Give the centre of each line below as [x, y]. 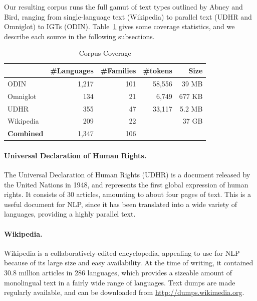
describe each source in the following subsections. [79, 36]
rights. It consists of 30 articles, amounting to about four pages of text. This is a [128, 194]
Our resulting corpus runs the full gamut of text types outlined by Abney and [123, 7]
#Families [118, 70]
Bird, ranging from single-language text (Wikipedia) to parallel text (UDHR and [128, 16]
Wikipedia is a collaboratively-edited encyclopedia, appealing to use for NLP [122, 253]
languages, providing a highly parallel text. [70, 214]
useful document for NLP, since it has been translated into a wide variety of [121, 204]
